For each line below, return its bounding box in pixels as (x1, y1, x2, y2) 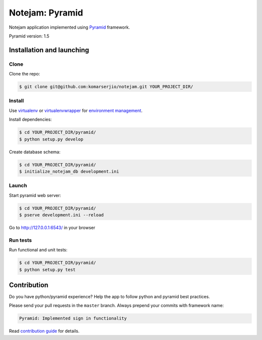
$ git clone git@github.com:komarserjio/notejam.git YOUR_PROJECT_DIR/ (19, 84, 194, 89)
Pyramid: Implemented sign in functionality (19, 316, 127, 321)
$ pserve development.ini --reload (19, 212, 104, 218)
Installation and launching (9, 46, 89, 54)
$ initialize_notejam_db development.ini (19, 168, 119, 174)
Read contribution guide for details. (9, 328, 80, 334)
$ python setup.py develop (19, 136, 83, 142)
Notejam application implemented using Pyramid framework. (9, 24, 131, 30)
